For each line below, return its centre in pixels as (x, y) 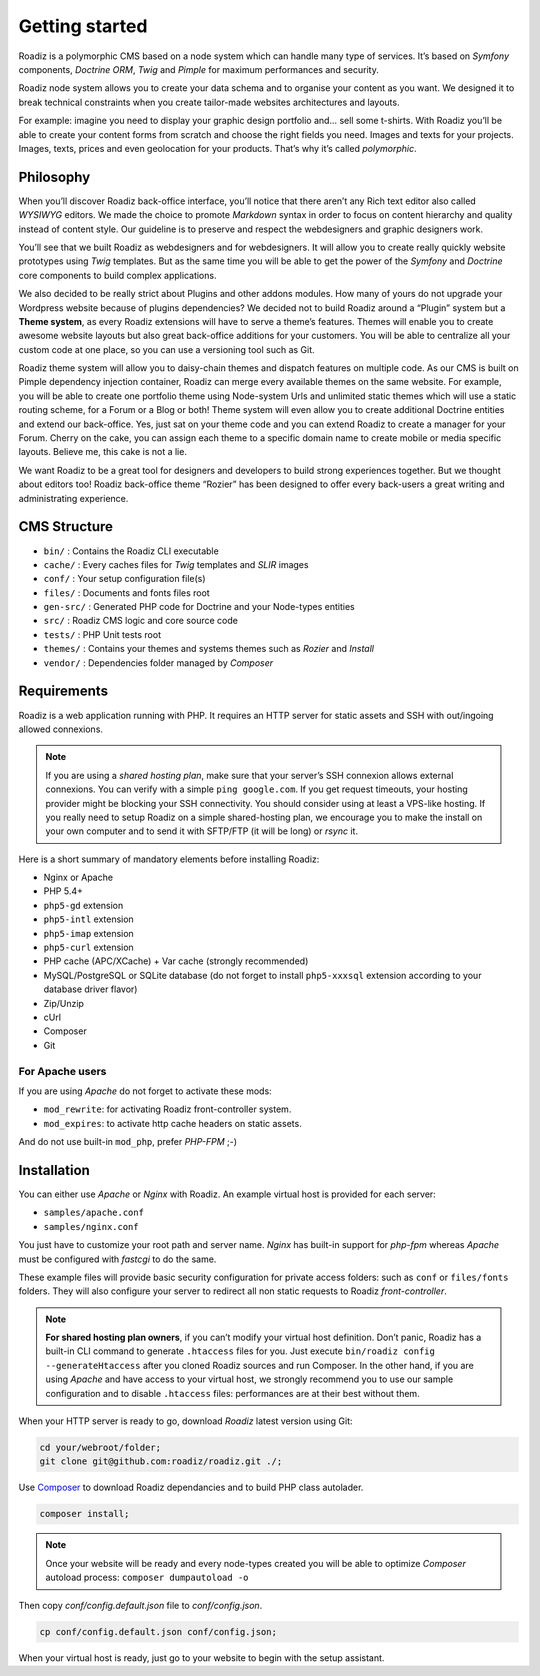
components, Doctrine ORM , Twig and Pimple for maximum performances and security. (198, 69)
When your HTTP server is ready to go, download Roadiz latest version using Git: (186, 1421)
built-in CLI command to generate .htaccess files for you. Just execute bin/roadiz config (240, 1351)
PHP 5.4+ (63, 891)
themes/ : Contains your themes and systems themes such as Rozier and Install (209, 649)
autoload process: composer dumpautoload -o (147, 1577)
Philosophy (54, 176)
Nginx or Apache (78, 877)
